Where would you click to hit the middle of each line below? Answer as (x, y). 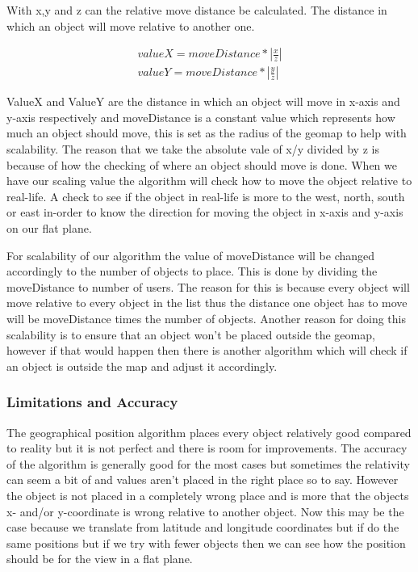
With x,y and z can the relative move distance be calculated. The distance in (197, 10)
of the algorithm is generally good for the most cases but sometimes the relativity (208, 463)
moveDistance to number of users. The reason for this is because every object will (208, 286)
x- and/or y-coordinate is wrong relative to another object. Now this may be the (205, 511)
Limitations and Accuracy (92, 402)
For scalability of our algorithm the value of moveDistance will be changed (191, 255)
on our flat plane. (49, 228)
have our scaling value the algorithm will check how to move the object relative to (209, 181)
